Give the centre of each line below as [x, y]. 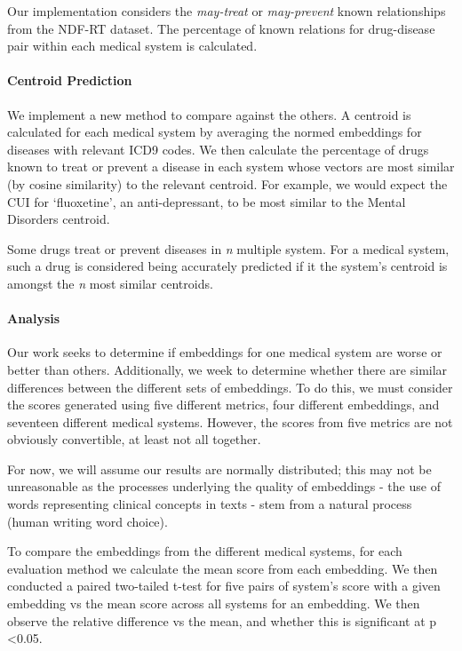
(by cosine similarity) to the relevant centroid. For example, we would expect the [227, 183]
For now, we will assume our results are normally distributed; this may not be [219, 468]
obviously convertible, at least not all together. [134, 439]
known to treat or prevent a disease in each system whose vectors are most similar [231, 167]
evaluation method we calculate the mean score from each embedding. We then [223, 568]
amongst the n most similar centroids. [110, 283]
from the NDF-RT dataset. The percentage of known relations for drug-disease [221, 28]
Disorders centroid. [59, 219]
